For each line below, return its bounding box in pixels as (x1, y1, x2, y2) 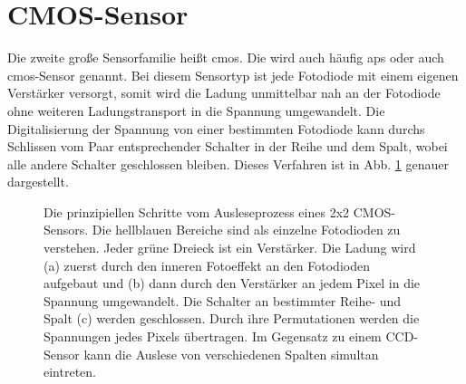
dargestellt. (7, 172, 69, 191)
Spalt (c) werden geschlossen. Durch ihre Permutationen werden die (44, 309, 420, 328)
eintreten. (44, 362, 96, 381)
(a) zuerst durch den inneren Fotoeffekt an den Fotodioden (44, 255, 370, 274)
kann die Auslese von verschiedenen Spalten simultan (83, 344, 379, 363)
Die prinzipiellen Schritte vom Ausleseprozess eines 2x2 (44, 202, 350, 221)
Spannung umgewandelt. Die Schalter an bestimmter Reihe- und (44, 291, 402, 310)
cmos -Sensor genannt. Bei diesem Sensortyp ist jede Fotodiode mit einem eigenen (7, 65, 459, 84)
